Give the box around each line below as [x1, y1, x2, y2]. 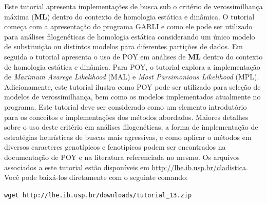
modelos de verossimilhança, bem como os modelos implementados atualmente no [4, 91, 261, 102]
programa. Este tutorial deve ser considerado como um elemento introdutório [4, 101, 247, 112]
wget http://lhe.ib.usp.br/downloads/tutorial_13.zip [4, 191, 192, 199]
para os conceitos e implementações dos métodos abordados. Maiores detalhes [4, 111, 249, 122]
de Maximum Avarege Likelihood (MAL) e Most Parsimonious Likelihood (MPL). [4, 71, 259, 82]
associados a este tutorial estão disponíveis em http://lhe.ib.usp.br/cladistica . [4, 161, 248, 172]
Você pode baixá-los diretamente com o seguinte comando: [4, 172, 188, 182]
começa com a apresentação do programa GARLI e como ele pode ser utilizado [4, 21, 253, 32]
